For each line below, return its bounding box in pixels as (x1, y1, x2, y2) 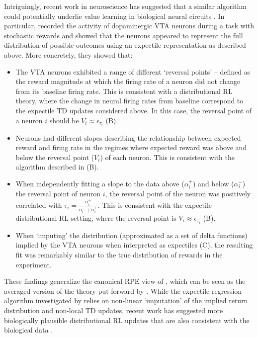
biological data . (4, 325, 53, 335)
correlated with (15, 199, 62, 210)
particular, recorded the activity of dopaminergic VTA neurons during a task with (4, 20, 254, 31)
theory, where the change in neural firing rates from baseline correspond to (15, 95, 244, 106)
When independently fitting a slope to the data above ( (15, 178, 184, 188)
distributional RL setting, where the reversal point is (15, 212, 176, 223)
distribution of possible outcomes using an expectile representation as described (4, 40, 246, 50)
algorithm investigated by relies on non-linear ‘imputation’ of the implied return (4, 295, 248, 306)
